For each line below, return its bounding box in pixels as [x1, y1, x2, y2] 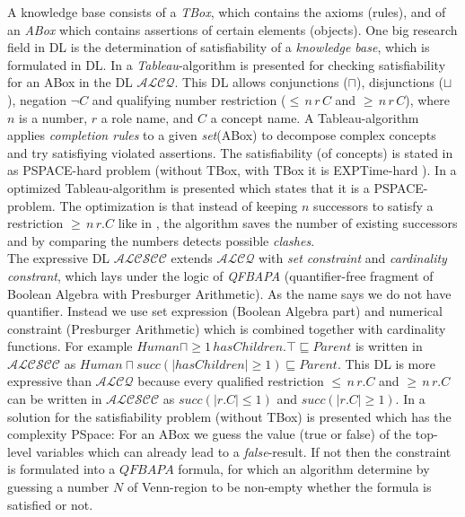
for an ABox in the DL [7, 73, 133, 92]
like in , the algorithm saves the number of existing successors [118, 214, 458, 232]
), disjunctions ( [355, 73, 443, 92]
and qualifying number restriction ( [92, 90, 286, 109]
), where [405, 90, 451, 109]
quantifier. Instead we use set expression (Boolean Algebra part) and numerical [7, 302, 443, 320]
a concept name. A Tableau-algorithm [210, 108, 419, 127]
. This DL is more [337, 354, 435, 372]
